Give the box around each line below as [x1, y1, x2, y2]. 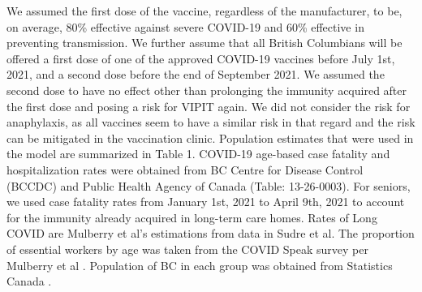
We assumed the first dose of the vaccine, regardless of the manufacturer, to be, [6, 2, 403, 19]
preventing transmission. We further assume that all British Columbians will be [6, 34, 403, 51]
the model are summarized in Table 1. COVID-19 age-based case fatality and [6, 145, 390, 162]
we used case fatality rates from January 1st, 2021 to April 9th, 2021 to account [6, 193, 405, 210]
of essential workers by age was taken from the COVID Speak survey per [6, 240, 368, 257]
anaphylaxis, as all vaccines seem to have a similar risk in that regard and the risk [6, 114, 416, 131]
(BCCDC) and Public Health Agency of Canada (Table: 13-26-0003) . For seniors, [6, 177, 411, 194]
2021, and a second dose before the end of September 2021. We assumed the [6, 66, 385, 83]
